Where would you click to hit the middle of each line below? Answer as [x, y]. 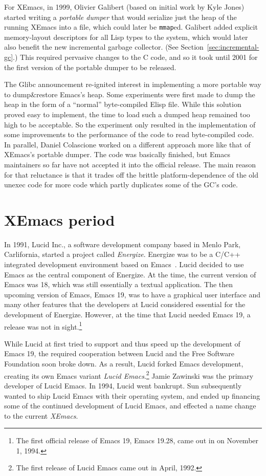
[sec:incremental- [233, 47]
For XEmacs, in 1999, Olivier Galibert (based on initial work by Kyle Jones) [124, 7]
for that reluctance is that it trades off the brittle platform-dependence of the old [131, 174]
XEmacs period [60, 219]
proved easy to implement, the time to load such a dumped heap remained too [127, 114]
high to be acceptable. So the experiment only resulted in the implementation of [130, 124]
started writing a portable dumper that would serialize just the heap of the [120, 17]
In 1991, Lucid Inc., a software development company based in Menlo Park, [123, 244]
